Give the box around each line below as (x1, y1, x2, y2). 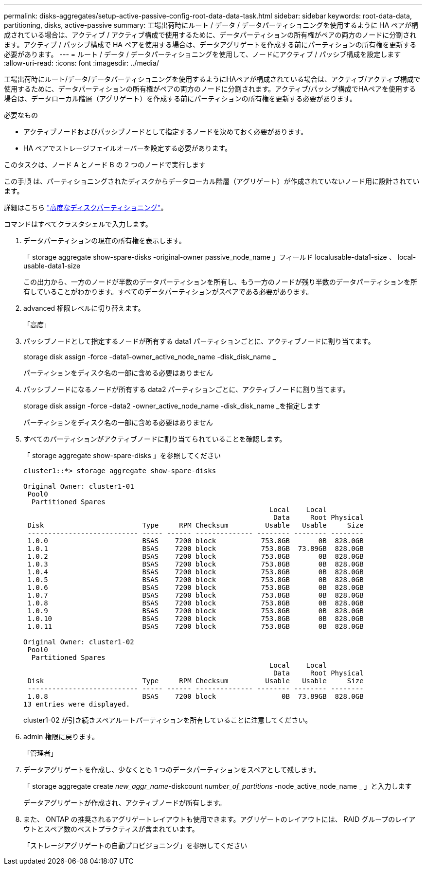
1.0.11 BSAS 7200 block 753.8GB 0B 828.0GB (27, 622, 364, 630)
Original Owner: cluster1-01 (23, 482, 134, 490)
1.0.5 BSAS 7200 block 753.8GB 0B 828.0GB (27, 576, 364, 584)
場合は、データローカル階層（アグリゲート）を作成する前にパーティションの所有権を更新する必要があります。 (4, 94, 357, 103)
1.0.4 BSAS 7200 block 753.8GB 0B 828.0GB (27, 568, 364, 576)
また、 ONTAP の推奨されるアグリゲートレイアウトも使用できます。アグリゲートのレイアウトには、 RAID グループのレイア (23, 815, 416, 823)
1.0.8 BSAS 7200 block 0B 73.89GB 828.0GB (27, 692, 364, 700)
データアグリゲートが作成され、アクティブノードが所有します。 (23, 798, 226, 807)
